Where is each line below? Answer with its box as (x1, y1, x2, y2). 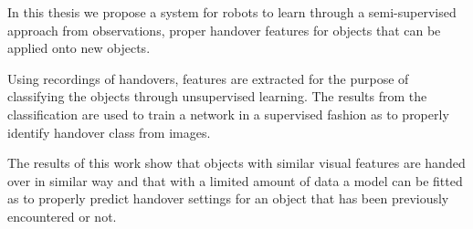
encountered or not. (7, 206, 117, 225)
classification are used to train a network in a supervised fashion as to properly (7, 104, 449, 123)
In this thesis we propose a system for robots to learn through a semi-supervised (7, 3, 457, 21)
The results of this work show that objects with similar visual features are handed (7, 153, 466, 172)
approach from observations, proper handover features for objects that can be (7, 20, 441, 39)
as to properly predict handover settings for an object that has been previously (7, 189, 449, 208)
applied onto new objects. (7, 38, 151, 57)
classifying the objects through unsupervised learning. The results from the (7, 87, 427, 106)
